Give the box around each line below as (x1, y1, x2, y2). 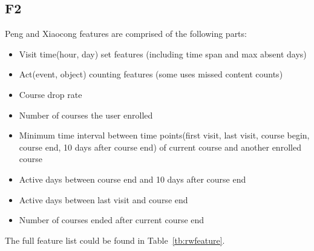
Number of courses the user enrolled (19, 108, 153, 121)
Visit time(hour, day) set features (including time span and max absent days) (19, 47, 307, 60)
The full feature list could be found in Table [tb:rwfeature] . (5, 233, 225, 246)
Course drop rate (19, 88, 82, 100)
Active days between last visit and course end (19, 193, 188, 206)
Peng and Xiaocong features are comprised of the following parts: (5, 27, 247, 40)
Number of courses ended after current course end (19, 214, 204, 226)
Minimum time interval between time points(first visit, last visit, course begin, (19, 129, 310, 142)
